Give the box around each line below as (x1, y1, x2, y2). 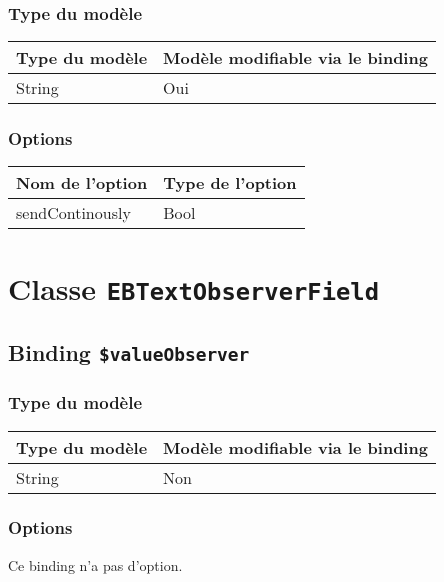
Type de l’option (163, 171, 297, 195)
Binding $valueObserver (8, 337, 250, 368)
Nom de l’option (16, 171, 148, 195)
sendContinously (16, 201, 131, 225)
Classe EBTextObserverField (8, 267, 379, 308)
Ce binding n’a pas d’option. (8, 554, 183, 575)
